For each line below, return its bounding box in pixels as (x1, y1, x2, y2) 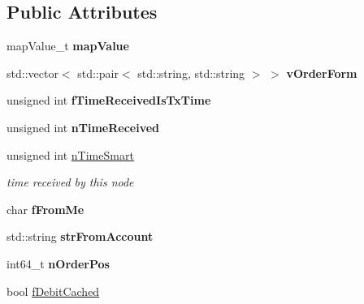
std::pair (77, 64, 119, 81)
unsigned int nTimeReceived (6, 118, 160, 135)
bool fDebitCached (6, 282, 100, 299)
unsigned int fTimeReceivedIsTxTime (6, 92, 211, 109)
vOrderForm (286, 64, 357, 81)
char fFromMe (6, 200, 84, 217)
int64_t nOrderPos (6, 255, 110, 272)
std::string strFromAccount (6, 228, 154, 245)
